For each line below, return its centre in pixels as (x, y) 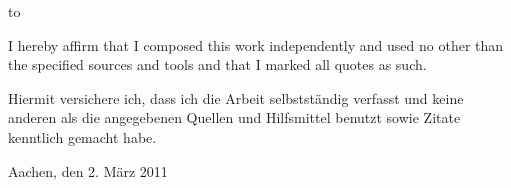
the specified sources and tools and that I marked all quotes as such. (217, 64)
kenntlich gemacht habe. (82, 136)
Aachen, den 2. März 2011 (88, 170)
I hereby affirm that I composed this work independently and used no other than (256, 44)
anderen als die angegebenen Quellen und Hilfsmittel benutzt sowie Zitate (234, 117)
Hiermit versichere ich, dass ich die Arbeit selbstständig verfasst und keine (236, 97)
